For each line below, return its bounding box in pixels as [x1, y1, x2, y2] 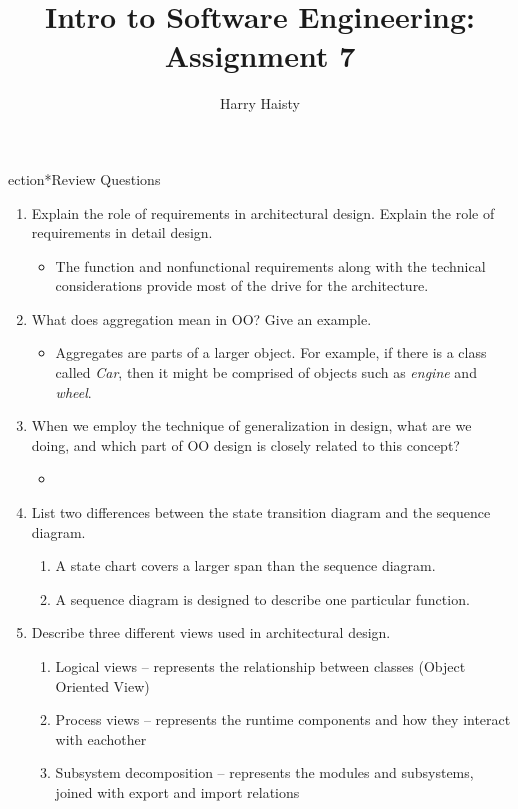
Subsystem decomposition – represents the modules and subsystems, [55, 762, 474, 783]
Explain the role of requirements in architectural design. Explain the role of [31, 202, 495, 223]
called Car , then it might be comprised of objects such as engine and [55, 362, 477, 383]
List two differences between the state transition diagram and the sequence [31, 502, 491, 523]
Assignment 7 [164, 35, 356, 76]
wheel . [55, 381, 92, 402]
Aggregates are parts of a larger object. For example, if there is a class [55, 342, 487, 363]
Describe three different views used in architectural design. [31, 622, 391, 643]
